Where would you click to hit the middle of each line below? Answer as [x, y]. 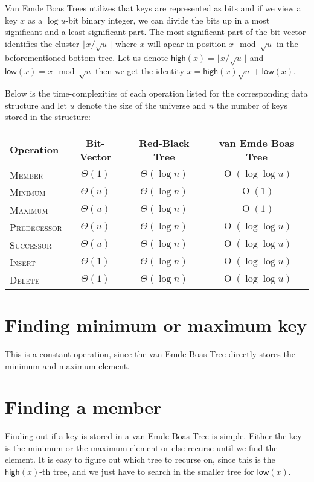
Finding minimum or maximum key [156, 325]
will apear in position [187, 43]
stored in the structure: [48, 117]
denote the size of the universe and [142, 105]
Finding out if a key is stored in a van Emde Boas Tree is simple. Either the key [153, 436]
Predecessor [36, 227]
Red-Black [164, 142]
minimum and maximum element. [67, 365]
